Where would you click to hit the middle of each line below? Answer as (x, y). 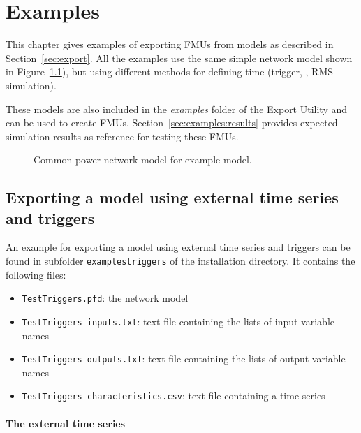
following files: (36, 274)
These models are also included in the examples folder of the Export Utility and (177, 109)
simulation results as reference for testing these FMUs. (122, 136)
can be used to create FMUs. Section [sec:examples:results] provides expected (172, 123)
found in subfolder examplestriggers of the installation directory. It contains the (180, 261)
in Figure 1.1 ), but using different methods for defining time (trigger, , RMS (170, 72)
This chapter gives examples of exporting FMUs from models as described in (170, 44)
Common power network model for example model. (143, 160)
